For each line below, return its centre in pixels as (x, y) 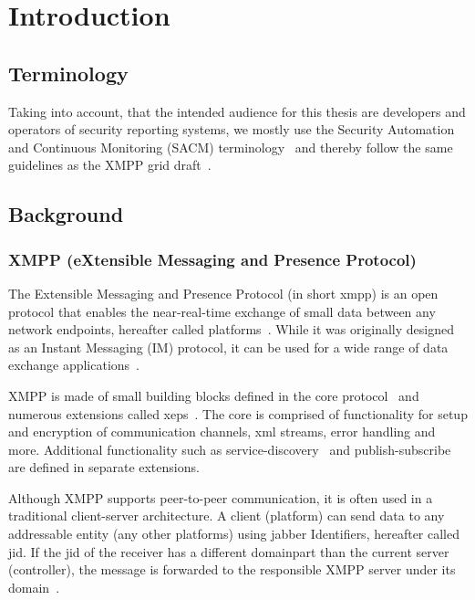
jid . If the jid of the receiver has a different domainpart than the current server (229, 551)
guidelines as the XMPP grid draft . (110, 165)
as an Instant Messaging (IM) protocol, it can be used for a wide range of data (228, 347)
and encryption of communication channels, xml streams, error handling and (222, 432)
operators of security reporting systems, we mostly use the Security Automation (232, 129)
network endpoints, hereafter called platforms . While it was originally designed (231, 329)
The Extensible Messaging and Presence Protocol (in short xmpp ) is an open (223, 293)
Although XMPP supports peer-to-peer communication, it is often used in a (221, 497)
